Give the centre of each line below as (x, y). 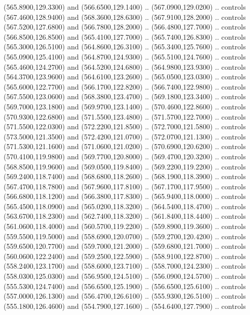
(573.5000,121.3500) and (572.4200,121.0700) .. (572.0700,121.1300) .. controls (125, 136)
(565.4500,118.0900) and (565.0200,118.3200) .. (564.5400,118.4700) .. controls (125, 206)
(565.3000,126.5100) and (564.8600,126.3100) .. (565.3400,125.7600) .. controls (125, 47)
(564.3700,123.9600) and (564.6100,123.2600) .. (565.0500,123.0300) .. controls (125, 77)
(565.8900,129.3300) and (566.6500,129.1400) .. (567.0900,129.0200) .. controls (125, 7)
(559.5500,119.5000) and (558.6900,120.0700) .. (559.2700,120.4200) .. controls (125, 236)
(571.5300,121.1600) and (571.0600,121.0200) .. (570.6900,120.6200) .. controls (125, 146)
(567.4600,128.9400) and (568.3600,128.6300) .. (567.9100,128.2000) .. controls (125, 17)
